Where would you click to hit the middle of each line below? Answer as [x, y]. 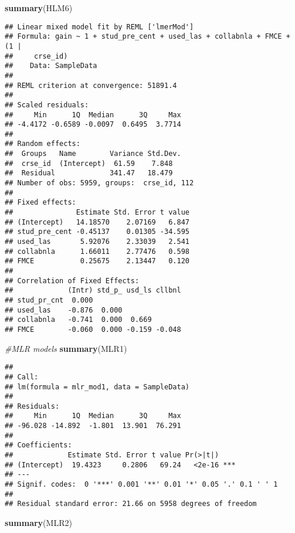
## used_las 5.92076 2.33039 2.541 [97, 242]
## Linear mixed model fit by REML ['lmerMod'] [99, 27]
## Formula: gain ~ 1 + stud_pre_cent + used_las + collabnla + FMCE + [147, 37]
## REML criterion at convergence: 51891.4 [91, 85]
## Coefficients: [38, 445]
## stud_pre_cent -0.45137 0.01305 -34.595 [97, 232]
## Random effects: [43, 144]
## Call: [22, 377]
